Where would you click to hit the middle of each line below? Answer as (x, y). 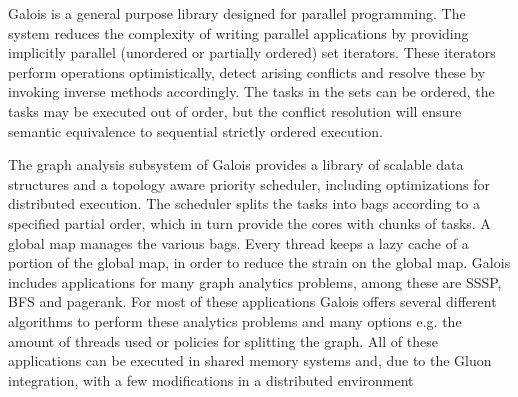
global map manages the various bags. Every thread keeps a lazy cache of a (238, 242)
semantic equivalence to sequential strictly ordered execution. (195, 130)
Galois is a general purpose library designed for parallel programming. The (237, 13)
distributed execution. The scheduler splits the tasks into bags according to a (244, 203)
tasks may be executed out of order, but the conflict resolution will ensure (235, 110)
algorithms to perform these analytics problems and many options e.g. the (235, 320)
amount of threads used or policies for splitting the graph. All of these (223, 340)
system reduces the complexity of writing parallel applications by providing (238, 32)
